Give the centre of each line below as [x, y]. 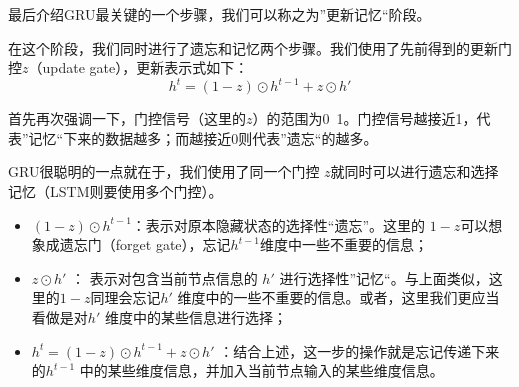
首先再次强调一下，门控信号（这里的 [127, 118]
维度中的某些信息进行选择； [195, 317]
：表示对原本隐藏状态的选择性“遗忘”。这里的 [278, 224]
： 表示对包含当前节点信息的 [164, 277]
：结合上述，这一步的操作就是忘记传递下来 [359, 350]
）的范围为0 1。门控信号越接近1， [364, 118]
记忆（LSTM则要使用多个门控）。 [115, 191]
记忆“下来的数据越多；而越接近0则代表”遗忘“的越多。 [203, 137]
